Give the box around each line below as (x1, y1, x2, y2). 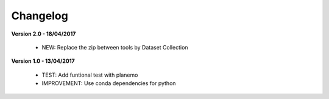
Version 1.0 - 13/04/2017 (11, 57, 76, 65)
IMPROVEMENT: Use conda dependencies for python (41, 80, 176, 87)
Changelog (11, 9, 68, 22)
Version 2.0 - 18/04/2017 (11, 30, 76, 37)
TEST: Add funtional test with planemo (41, 71, 138, 78)
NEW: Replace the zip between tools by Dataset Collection (41, 43, 188, 51)
